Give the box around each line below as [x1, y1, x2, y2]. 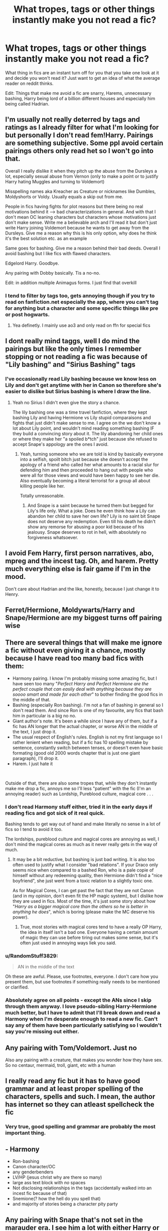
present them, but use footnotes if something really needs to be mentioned [5, 979, 160, 985]
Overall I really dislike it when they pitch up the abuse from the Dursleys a [5, 168, 157, 174]
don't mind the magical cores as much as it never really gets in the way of [5, 841, 158, 847]
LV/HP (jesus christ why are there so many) [12, 1174, 102, 1180]
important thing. [5, 1130, 46, 1137]
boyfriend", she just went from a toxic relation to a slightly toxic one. [12, 878, 153, 884]
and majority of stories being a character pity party [12, 1201, 118, 1207]
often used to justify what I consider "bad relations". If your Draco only [12, 862, 158, 868]
